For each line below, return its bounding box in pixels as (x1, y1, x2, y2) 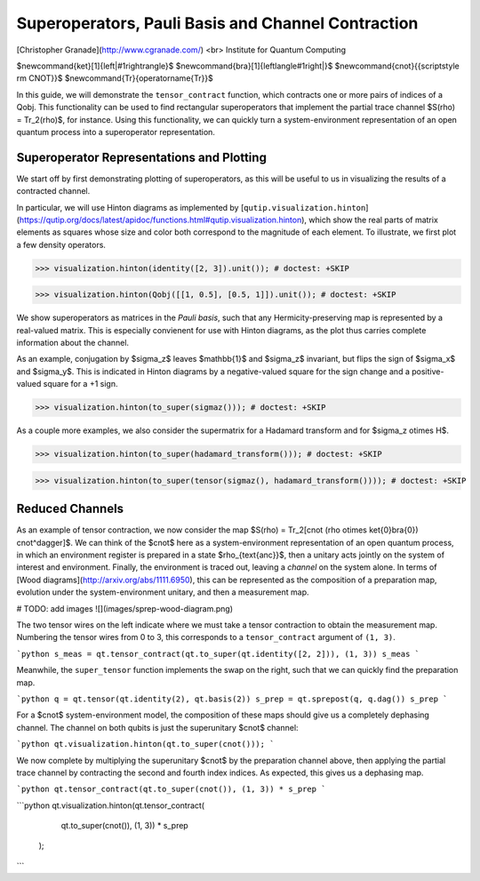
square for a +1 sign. (43, 379, 118, 389)
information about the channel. (16, 338, 129, 348)
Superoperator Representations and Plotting (16, 149, 267, 164)
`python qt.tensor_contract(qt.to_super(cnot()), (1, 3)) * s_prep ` (16, 784, 326, 795)
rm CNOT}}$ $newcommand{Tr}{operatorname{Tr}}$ (16, 73, 213, 84)
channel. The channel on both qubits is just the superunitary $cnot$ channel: (16, 722, 299, 733)
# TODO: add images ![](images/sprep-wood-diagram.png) (16, 603, 234, 613)
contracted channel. (16, 186, 91, 196)
